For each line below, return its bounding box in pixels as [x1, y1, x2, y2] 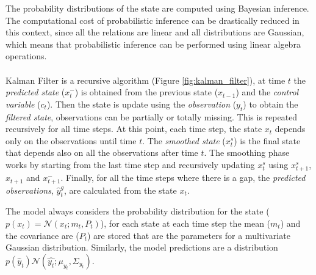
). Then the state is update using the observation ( [46, 97, 237, 110]
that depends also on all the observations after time [5, 146, 198, 159]
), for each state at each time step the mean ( [100, 216, 271, 229]
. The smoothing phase [204, 146, 290, 159]
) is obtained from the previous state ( [74, 86, 218, 98]
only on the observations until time [5, 134, 137, 147]
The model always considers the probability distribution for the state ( [5, 205, 270, 218]
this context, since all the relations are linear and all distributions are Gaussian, [5, 26, 304, 38]
